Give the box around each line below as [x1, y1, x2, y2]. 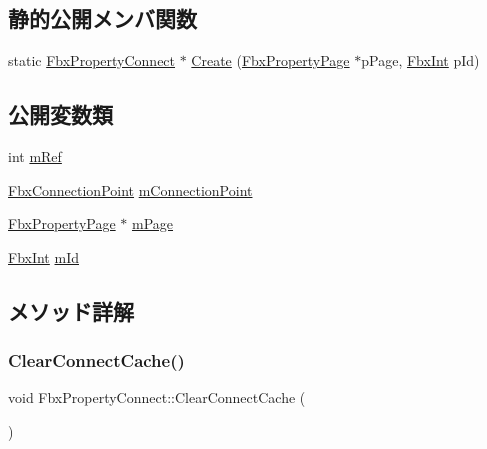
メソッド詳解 [8, 295, 134, 326]
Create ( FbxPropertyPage [191, 50, 350, 71]
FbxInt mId [8, 246, 79, 267]
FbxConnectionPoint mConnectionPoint [8, 179, 253, 200]
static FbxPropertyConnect [8, 50, 176, 71]
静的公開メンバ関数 [8, 3, 197, 34]
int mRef [8, 146, 62, 166]
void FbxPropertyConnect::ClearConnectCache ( [8, 387, 306, 408]
